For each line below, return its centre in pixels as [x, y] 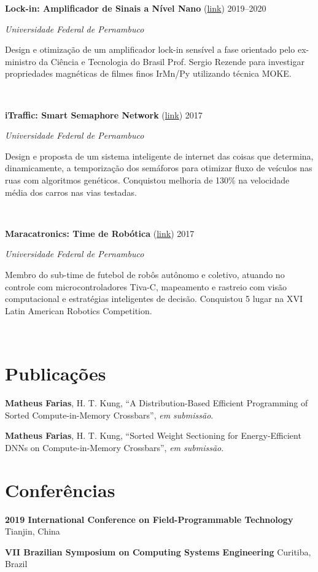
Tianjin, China [33, 531]
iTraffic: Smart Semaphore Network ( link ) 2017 [104, 114]
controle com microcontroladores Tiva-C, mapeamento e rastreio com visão [146, 286]
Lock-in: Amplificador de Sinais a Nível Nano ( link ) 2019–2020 [136, 8]
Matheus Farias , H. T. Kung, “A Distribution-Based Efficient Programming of [157, 403]
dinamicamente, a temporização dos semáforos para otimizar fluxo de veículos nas [159, 168]
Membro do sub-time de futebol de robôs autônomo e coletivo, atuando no [145, 274]
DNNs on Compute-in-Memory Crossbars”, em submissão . [114, 447]
